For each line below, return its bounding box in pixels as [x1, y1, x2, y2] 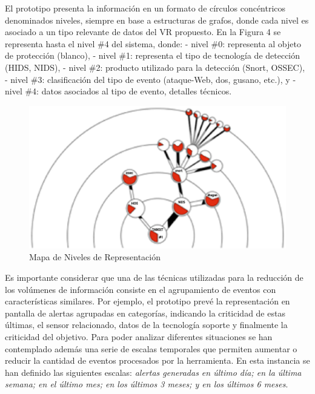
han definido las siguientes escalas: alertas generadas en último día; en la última [5, 366, 302, 378]
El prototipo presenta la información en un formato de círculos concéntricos [5, 2, 286, 14]
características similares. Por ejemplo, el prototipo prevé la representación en [5, 295, 290, 307]
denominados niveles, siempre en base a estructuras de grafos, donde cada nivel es [5, 13, 309, 26]
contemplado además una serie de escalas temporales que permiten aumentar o [5, 342, 297, 355]
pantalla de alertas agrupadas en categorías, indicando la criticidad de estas [5, 306, 285, 319]
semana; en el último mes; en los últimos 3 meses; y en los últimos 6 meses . [5, 378, 288, 390]
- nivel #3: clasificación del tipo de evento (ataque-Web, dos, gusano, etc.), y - [5, 73, 296, 85]
